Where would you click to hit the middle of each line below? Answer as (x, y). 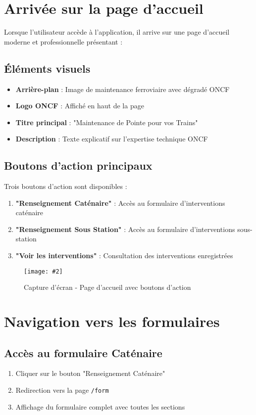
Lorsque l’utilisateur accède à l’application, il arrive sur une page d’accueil (117, 32)
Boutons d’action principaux (78, 165)
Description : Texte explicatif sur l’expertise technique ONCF (112, 139)
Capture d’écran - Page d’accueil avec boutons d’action (107, 287)
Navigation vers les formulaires (112, 321)
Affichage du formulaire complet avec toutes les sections (100, 406)
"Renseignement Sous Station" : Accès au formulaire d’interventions (125, 229)
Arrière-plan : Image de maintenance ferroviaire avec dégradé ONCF (123, 89)
